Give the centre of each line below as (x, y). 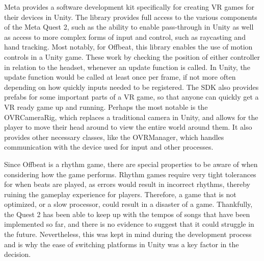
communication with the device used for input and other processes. (109, 147)
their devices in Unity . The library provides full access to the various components (131, 17)
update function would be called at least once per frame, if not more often (120, 77)
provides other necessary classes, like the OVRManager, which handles (114, 137)
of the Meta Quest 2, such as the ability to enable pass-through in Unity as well (129, 27)
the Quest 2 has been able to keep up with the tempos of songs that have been (127, 214)
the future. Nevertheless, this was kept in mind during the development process (128, 234)
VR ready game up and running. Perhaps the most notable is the (106, 106)
